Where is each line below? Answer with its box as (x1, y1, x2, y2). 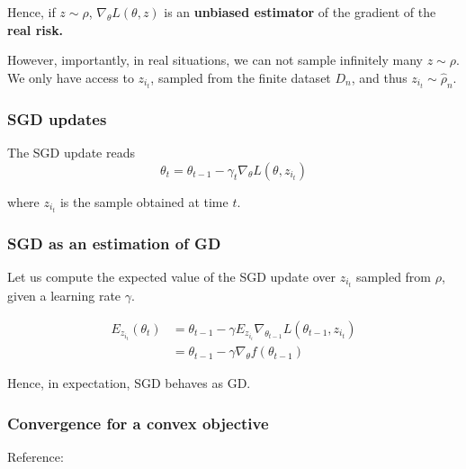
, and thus (351, 68, 408, 86)
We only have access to (7, 68, 134, 86)
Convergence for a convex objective (7, 411, 269, 434)
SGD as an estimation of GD (7, 231, 221, 254)
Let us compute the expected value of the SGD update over (7, 267, 336, 285)
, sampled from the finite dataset (150, 68, 331, 86)
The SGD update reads (7, 143, 135, 162)
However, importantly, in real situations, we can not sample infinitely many (7, 50, 423, 69)
